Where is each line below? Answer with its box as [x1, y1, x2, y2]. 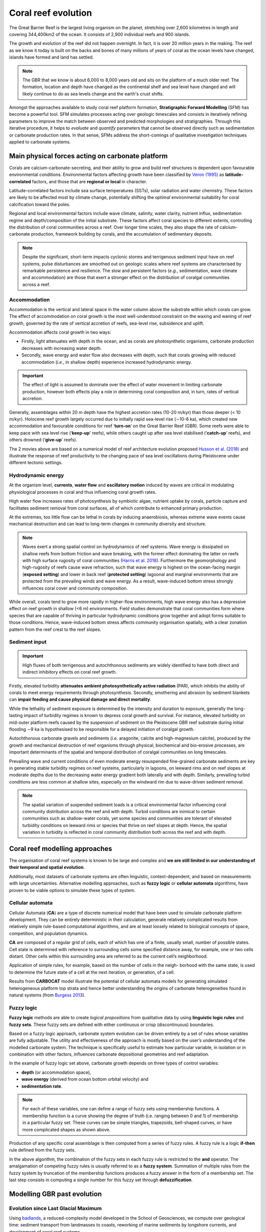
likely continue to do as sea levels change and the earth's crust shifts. [22, 91, 164, 97]
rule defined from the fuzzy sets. [9, 1147, 76, 1153]
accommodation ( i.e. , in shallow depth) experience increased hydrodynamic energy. [21, 359, 192, 365]
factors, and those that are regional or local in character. [32, 178, 147, 184]
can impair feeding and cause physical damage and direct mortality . [9, 696, 152, 702]
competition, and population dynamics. [9, 930, 88, 936]
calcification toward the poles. [9, 201, 71, 207]
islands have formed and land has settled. [9, 54, 94, 60]
